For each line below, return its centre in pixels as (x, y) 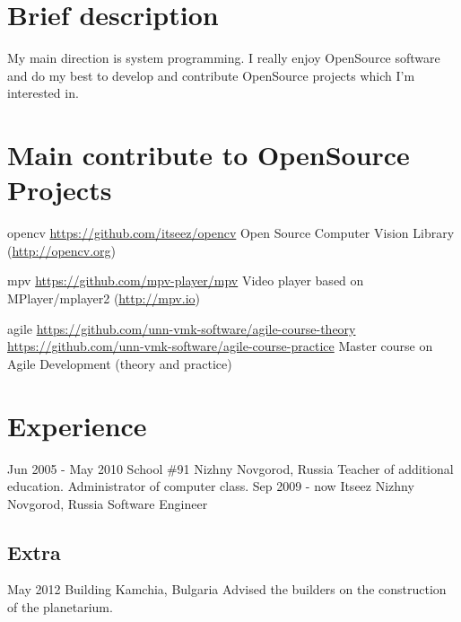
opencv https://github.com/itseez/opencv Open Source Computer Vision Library (231, 233)
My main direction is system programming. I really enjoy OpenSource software (224, 58)
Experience (77, 425)
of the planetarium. (60, 607)
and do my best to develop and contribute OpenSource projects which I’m (211, 75)
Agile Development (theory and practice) (120, 363)
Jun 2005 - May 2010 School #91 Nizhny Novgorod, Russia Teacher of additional (230, 468)
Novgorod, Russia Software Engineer (108, 503)
